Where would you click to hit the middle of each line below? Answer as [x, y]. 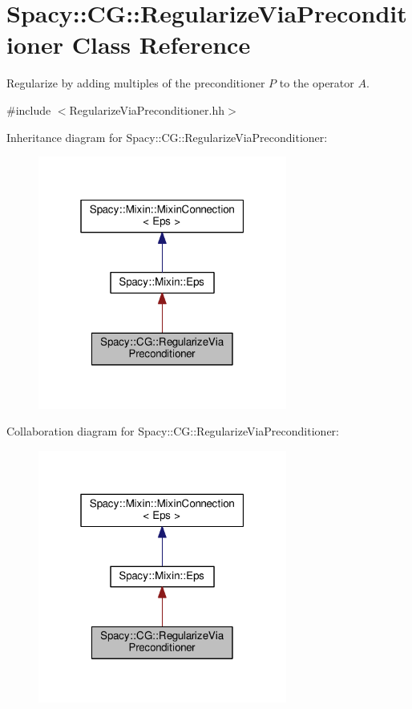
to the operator [317, 83]
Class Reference [161, 45]
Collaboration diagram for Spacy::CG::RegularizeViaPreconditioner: [173, 431]
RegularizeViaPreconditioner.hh [147, 109]
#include [29, 109]
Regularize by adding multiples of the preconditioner [136, 83]
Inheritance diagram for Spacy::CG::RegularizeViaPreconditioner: [167, 137]
